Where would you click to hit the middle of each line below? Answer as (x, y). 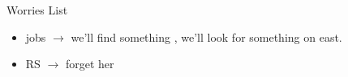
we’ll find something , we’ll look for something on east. (206, 36)
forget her (90, 64)
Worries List (37, 10)
